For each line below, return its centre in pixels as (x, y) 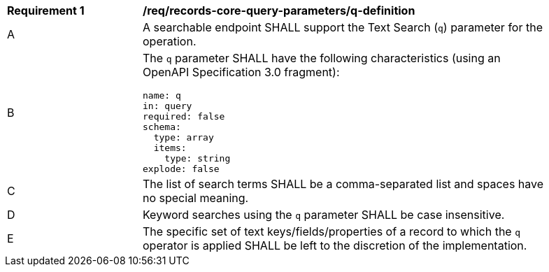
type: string (198, 158)
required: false (184, 116)
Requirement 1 (46, 10)
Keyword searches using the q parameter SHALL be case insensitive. (324, 215)
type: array (184, 137)
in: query (167, 106)
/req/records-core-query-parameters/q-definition (279, 10)
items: (170, 148)
